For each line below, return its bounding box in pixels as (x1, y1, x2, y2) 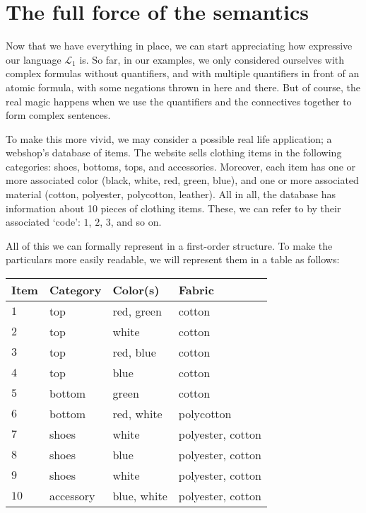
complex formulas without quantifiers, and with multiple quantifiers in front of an (6, 66, 360, 81)
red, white (112, 405, 163, 422)
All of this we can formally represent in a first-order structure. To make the (6, 238, 333, 253)
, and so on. (110, 214, 162, 229)
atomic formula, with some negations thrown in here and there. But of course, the (6, 79, 360, 94)
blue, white (112, 488, 167, 505)
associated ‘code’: (6, 214, 81, 229)
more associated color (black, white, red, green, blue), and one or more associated (6, 173, 359, 188)
